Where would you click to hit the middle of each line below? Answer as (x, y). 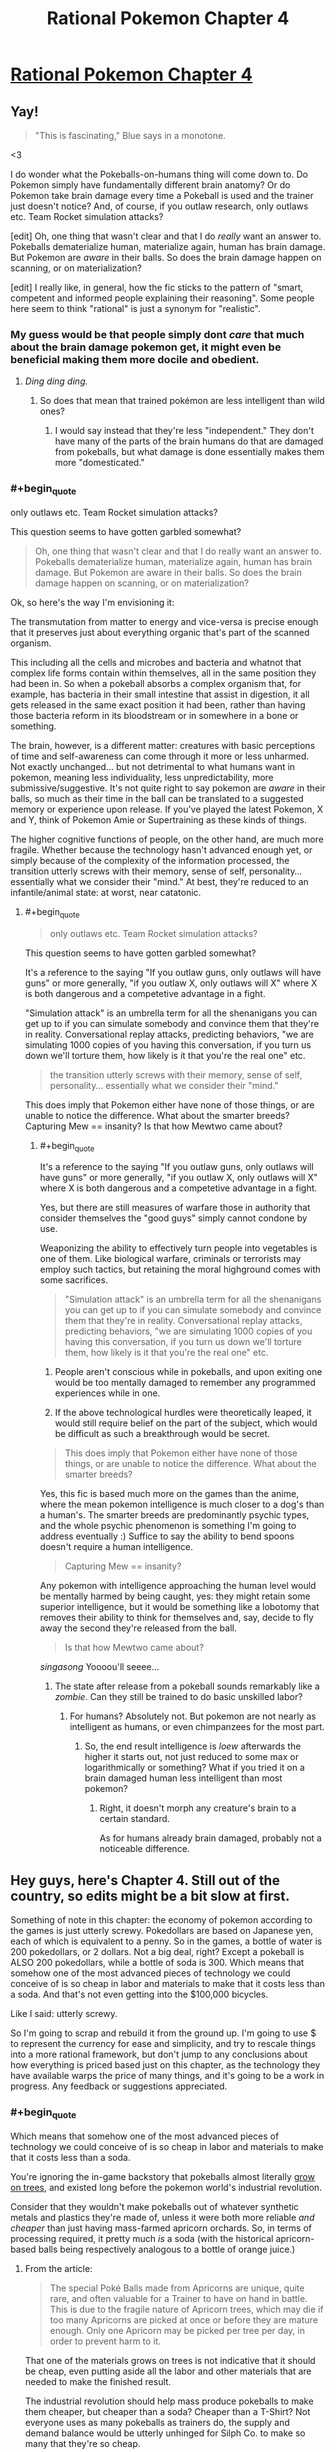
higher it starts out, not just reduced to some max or (191, 1757)
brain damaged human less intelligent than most (183, 1778)
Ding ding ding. (56, 381)
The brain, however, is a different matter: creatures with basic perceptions (163, 745)
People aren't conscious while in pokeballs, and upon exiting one (188, 1372)
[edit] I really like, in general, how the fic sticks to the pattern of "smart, (157, 287)
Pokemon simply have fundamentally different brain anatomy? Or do (150, 185)
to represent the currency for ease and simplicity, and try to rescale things (163, 2044)
